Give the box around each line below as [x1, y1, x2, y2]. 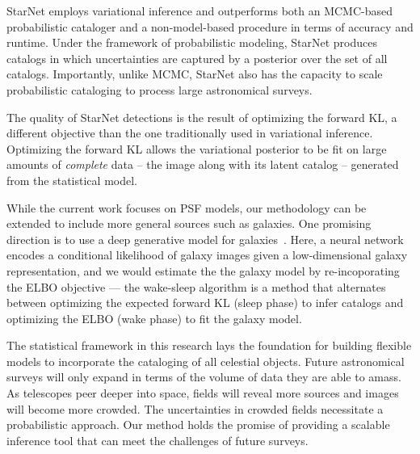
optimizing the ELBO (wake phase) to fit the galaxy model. [6, 309, 302, 326]
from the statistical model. [6, 171, 137, 188]
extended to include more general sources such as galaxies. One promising [6, 215, 372, 232]
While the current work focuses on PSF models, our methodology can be [6, 199, 367, 216]
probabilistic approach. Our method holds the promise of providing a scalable [6, 416, 390, 433]
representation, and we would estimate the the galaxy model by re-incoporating [6, 262, 400, 279]
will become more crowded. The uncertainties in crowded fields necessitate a [6, 400, 384, 417]
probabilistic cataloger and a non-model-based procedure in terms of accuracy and [6, 18, 414, 35]
